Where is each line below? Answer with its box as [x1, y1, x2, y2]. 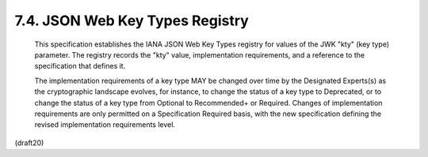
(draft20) [14, 138, 44, 148]
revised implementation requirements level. [34, 120, 176, 129]
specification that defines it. [34, 62, 126, 71]
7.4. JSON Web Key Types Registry [14, 12, 249, 29]
